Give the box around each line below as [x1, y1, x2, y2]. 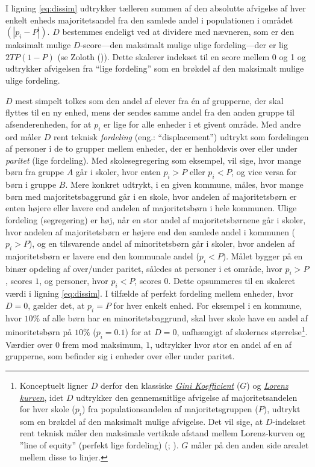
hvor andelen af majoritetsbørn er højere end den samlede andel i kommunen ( [5, 225, 296, 238]
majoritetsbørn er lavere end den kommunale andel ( [5, 249, 199, 262]
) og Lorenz [246, 379, 288, 391]
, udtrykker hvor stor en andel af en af [150, 338, 292, 350]
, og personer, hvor [39, 274, 108, 287]
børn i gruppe [5, 178, 57, 191]
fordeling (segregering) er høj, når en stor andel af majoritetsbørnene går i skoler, [5, 213, 306, 226]
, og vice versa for [231, 165, 297, 178]
